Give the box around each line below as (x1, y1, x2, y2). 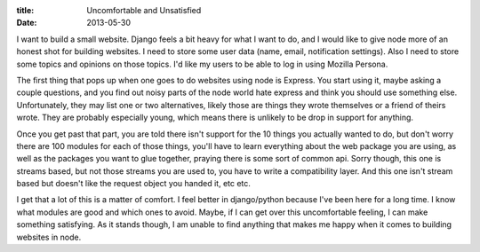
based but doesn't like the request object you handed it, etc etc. (16, 178, 251, 189)
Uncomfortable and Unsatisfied (86, 5, 202, 15)
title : (16, 5, 35, 15)
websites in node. (16, 232, 82, 242)
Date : (16, 18, 37, 28)
